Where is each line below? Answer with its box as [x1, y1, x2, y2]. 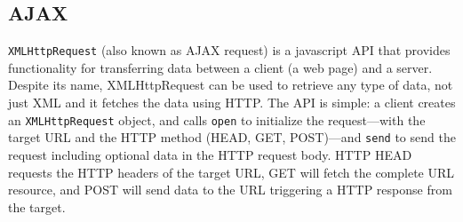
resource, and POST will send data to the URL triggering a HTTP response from [8, 180, 452, 199]
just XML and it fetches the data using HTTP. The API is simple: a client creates [8, 93, 456, 112]
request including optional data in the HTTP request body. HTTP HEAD [8, 145, 412, 163]
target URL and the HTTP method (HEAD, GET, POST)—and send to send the [8, 128, 456, 147]
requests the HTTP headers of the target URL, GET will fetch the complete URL [8, 163, 455, 181]
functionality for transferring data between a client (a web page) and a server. [8, 58, 433, 76]
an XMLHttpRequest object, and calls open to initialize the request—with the [8, 110, 426, 129]
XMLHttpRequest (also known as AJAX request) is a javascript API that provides [8, 41, 451, 59]
